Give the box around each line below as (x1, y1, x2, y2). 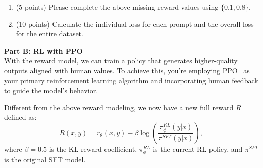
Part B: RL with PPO (4, 45, 83, 56)
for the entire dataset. (16, 28, 83, 39)
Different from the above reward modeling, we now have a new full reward (4, 102, 234, 112)
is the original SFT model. (4, 154, 86, 165)
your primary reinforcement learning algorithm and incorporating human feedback (4, 75, 258, 86)
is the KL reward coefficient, (49, 143, 137, 154)
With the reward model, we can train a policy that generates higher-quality (4, 55, 238, 66)
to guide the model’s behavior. (4, 85, 98, 96)
